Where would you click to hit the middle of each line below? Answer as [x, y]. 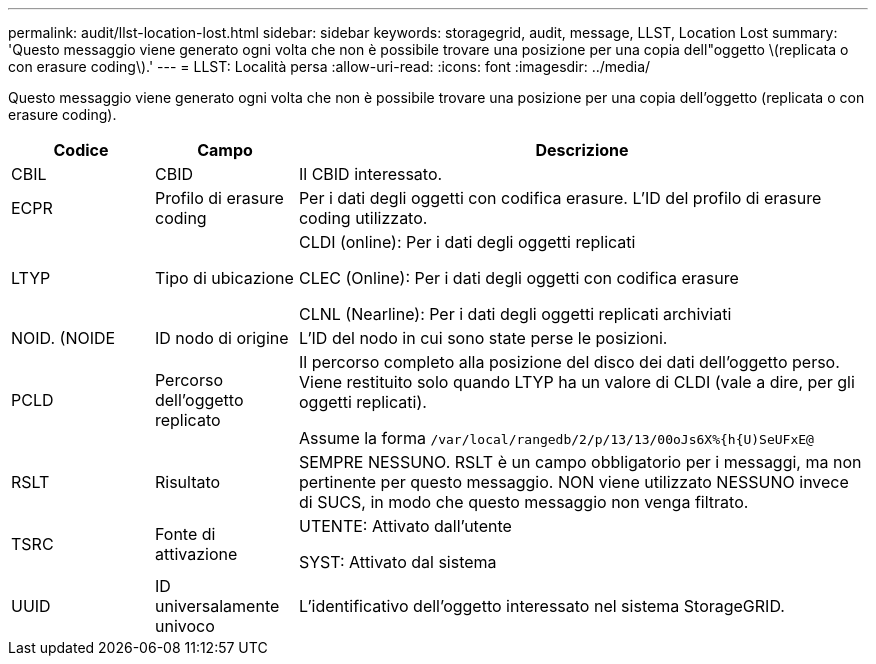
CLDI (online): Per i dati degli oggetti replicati [467, 242]
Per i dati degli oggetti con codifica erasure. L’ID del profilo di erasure [560, 198]
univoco [184, 626]
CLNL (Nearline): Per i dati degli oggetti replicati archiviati [515, 314]
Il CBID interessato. [370, 174]
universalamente [217, 606]
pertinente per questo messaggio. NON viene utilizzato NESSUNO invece [573, 482]
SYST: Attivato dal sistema [397, 562]
